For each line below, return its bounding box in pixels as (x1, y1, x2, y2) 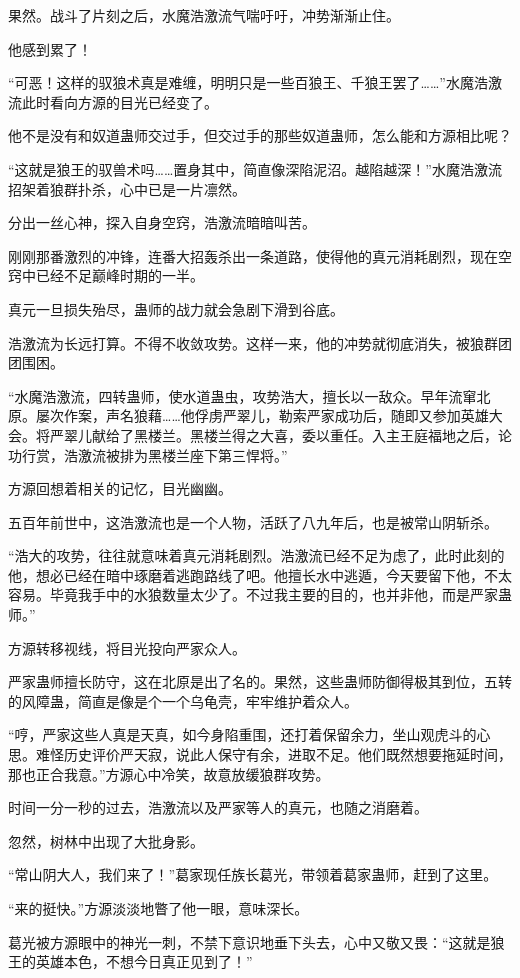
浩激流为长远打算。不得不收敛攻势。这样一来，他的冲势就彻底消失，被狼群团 (8, 332, 512, 353)
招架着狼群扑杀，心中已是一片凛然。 (8, 178, 246, 199)
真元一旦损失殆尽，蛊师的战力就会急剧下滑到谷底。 (8, 298, 344, 319)
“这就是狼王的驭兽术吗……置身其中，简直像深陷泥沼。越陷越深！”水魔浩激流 (8, 158, 502, 179)
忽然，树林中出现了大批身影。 (8, 830, 204, 851)
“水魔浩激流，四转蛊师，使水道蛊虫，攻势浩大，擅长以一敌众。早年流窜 (8, 385, 477, 406)
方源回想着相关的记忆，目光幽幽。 (8, 478, 232, 499)
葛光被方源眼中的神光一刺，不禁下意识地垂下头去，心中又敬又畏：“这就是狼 (8, 931, 505, 952)
